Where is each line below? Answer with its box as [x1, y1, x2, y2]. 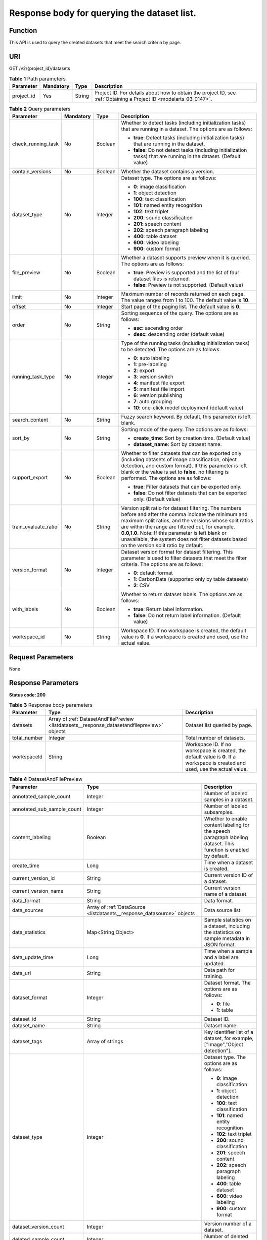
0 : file [216, 1000, 230, 1007]
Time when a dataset [204, 859, 253, 866]
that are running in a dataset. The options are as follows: [121, 125, 252, 132]
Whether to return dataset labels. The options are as [121, 591, 243, 598]
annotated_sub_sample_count [12, 806, 82, 812]
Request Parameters [9, 653, 74, 661]
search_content [12, 417, 48, 424]
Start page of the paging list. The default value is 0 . [121, 303, 241, 310]
